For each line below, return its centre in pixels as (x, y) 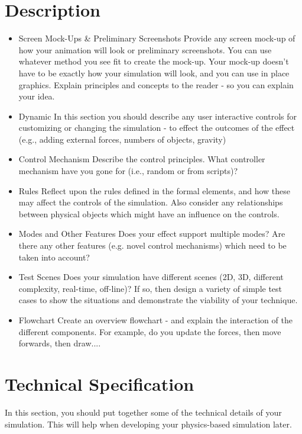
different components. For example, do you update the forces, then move (150, 331)
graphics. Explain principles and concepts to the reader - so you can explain (156, 84)
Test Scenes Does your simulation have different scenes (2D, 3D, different (151, 277)
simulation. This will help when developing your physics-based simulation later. (148, 424)
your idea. (37, 96)
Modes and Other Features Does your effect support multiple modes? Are (152, 234)
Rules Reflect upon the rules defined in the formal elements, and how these (155, 190)
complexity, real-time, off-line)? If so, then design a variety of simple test (150, 288)
